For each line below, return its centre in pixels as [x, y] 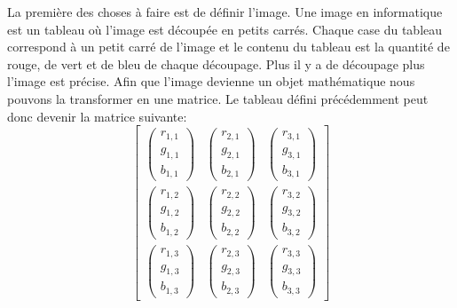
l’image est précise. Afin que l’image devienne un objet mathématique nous [211, 81]
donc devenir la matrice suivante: [97, 116]
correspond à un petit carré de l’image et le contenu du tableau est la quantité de [228, 47]
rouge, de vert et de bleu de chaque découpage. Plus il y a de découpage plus [216, 63]
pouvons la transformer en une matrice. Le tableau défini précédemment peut [218, 98]
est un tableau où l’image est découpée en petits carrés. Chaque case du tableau [225, 29]
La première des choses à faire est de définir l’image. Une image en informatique [225, 12]
